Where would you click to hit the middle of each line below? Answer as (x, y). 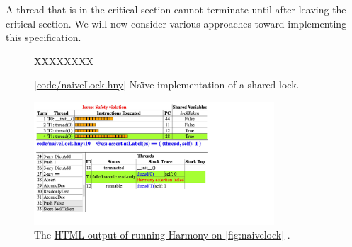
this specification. (44, 37)
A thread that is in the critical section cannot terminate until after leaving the (176, 9)
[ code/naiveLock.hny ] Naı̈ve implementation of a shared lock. (167, 85)
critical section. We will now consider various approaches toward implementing (176, 23)
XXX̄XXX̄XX (64, 61)
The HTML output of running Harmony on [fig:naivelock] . (162, 235)
